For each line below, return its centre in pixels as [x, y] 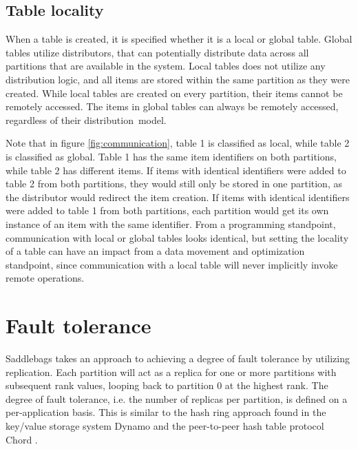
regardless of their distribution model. [86, 119]
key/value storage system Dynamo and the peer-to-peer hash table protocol [165, 425]
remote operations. [45, 278]
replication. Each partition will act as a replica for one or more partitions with [171, 372]
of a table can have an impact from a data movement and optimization [155, 251]
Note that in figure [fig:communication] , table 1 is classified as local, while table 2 [178, 143]
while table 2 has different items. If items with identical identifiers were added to [176, 170]
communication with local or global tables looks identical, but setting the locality [177, 237]
